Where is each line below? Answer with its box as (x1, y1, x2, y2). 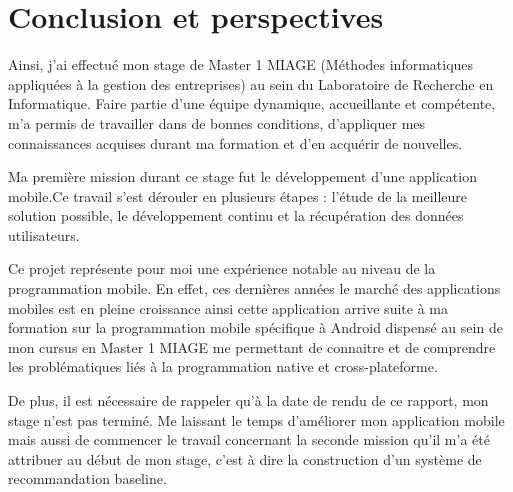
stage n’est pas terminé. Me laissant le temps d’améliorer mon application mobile (8, 409, 505, 430)
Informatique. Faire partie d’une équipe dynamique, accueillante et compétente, (8, 93, 496, 114)
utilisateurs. (8, 224, 80, 245)
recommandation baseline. (8, 468, 167, 489)
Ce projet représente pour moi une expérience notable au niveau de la (8, 258, 436, 279)
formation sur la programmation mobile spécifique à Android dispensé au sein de (8, 317, 503, 338)
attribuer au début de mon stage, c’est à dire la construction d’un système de (8, 448, 482, 469)
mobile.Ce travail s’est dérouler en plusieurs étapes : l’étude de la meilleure (8, 185, 468, 206)
